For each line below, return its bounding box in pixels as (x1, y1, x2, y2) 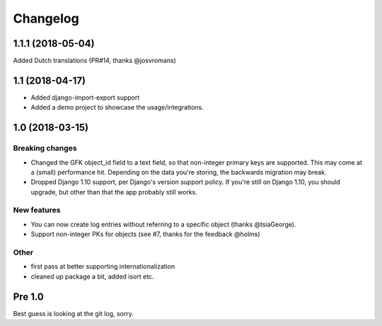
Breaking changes (13, 144, 77, 153)
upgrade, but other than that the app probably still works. (30, 187, 198, 196)
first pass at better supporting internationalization (30, 262, 175, 271)
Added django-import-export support (30, 93, 140, 102)
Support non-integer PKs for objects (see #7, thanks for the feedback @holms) (30, 230, 261, 238)
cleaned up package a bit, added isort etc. (30, 272, 154, 281)
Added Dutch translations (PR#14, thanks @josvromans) (13, 57, 177, 65)
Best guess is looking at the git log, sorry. (13, 309, 134, 318)
